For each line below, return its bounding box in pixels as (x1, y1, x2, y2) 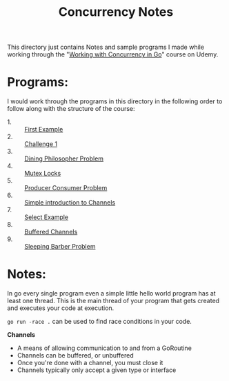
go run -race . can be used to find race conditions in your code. (7, 318, 192, 326)
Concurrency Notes (58, 4, 174, 20)
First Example (24, 125, 63, 134)
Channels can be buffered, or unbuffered (17, 351, 134, 360)
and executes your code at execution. (7, 304, 114, 312)
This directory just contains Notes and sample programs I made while (7, 43, 205, 52)
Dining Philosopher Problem (24, 154, 104, 163)
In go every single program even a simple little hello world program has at (7, 289, 216, 298)
